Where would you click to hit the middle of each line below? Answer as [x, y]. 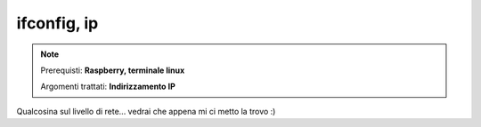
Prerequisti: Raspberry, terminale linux [113, 70]
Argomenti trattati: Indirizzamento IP [108, 87]
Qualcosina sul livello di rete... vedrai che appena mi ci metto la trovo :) [146, 111]
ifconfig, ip [57, 23]
